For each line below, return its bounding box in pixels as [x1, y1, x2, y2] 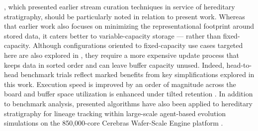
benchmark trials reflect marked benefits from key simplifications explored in [20, 69, 255, 80]
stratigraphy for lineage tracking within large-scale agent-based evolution [4, 108, 226, 118]
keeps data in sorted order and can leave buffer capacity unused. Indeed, [4, 59, 224, 70]
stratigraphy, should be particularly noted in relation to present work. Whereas [4, 11, 245, 21]
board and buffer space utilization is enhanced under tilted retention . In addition [4, 88, 253, 99]
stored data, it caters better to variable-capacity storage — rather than [4, 30, 221, 41]
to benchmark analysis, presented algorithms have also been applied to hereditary [4, 98, 253, 108]
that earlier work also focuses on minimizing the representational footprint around [4, 21, 255, 31]
